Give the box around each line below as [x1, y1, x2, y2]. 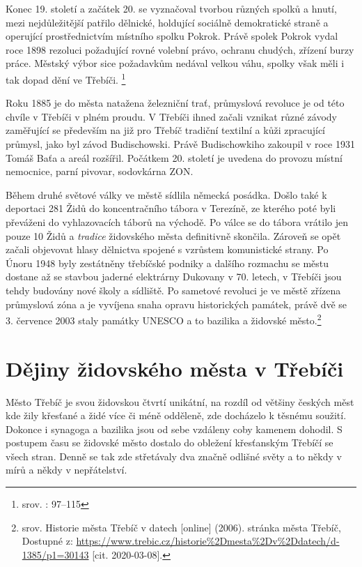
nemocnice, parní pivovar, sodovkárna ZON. [6, 164, 194, 179]
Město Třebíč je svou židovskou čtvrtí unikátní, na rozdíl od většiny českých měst [6, 394, 354, 409]
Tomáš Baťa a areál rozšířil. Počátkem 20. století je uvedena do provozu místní [6, 150, 343, 165]
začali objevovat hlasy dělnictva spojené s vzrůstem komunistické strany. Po [6, 242, 329, 257]
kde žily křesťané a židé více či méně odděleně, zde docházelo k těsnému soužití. [6, 408, 347, 423]
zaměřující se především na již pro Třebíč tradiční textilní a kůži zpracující [6, 123, 325, 137]
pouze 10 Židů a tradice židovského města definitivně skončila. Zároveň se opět [6, 228, 341, 243]
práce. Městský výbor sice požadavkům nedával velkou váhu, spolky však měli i [6, 56, 345, 70]
